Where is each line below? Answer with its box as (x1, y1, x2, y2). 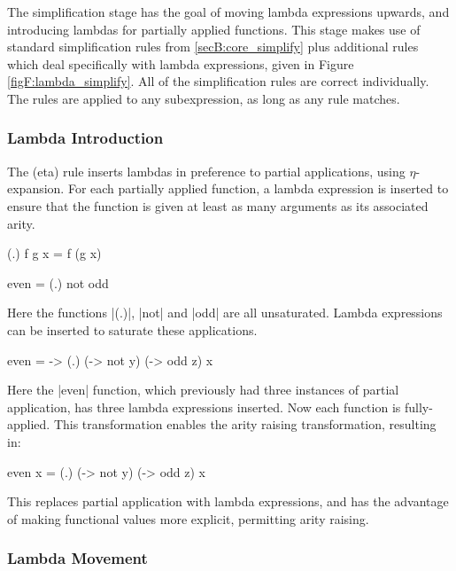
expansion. (7, 179, 65, 198)
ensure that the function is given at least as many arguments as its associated (7, 196, 429, 215)
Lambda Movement (7, 547, 148, 569)
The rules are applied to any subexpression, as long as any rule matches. (7, 89, 400, 107)
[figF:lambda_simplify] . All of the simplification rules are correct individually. (7, 72, 429, 90)
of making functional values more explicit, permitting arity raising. (7, 509, 369, 528)
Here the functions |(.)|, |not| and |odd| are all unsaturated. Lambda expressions (7, 303, 443, 322)
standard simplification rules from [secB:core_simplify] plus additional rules (7, 37, 419, 56)
